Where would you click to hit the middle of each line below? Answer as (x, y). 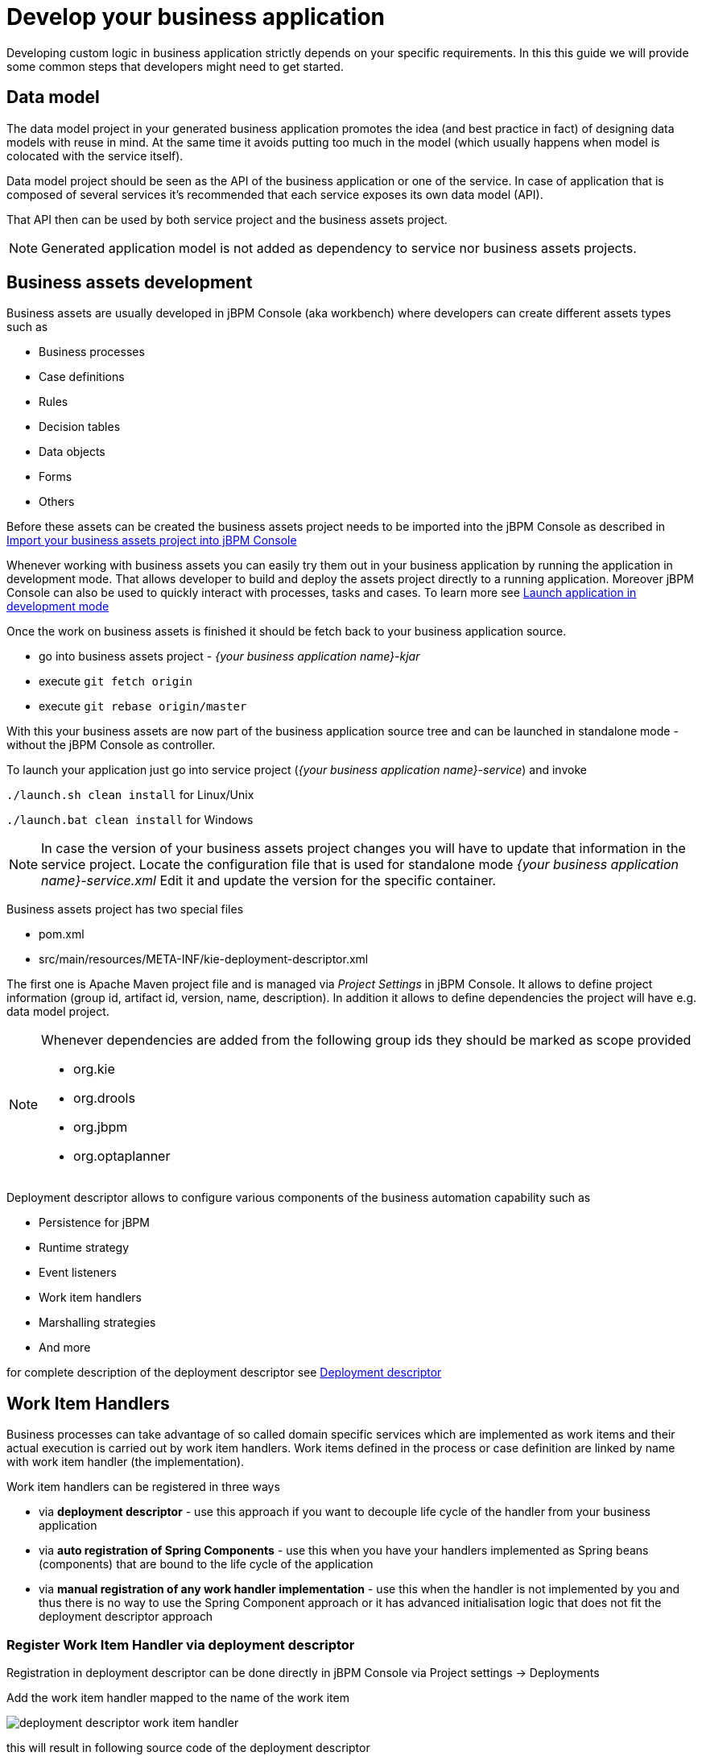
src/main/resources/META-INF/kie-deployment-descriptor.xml (204, 959)
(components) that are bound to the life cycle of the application (206, 1564)
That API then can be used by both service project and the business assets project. (227, 219)
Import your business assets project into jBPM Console (152, 540)
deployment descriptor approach (126, 1617)
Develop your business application (196, 17)
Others (57, 502)
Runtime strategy (84, 1248)
